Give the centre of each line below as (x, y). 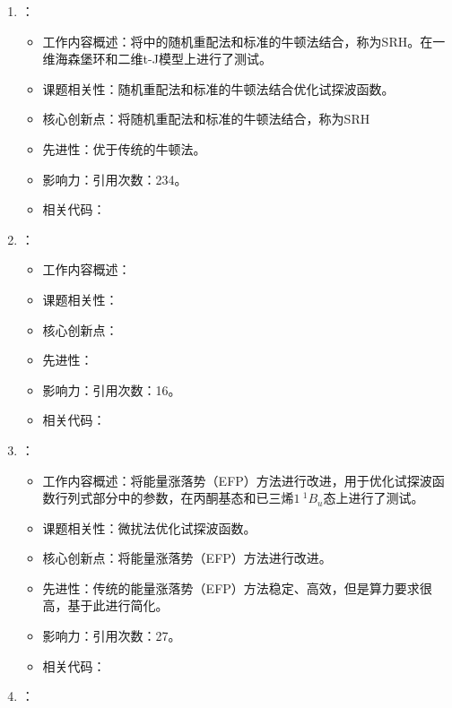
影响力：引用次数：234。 (115, 179)
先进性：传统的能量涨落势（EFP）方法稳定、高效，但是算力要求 (231, 587)
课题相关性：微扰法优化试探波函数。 (149, 527)
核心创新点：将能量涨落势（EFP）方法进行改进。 (187, 558)
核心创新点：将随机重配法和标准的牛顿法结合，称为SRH (206, 119)
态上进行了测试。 (374, 498)
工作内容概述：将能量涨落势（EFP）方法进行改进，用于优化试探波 (237, 480)
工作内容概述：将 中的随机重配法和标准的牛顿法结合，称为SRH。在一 (244, 41)
